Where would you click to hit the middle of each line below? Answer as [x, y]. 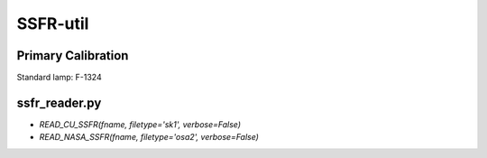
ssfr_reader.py [59, 102]
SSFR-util [53, 23]
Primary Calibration [73, 56]
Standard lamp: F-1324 [60, 78]
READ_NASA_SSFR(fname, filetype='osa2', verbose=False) [149, 137]
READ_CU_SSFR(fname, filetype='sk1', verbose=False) [140, 124]
